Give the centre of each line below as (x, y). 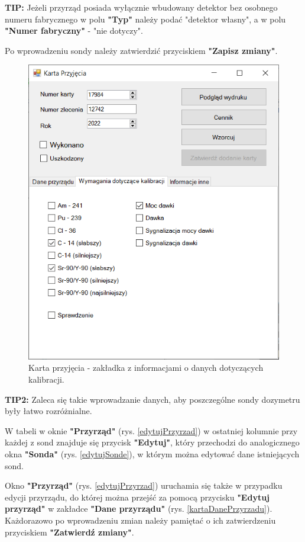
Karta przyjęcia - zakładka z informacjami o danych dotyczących (146, 368)
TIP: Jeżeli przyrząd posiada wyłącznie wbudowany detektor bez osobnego (141, 7)
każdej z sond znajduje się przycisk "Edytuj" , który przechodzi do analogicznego (152, 442)
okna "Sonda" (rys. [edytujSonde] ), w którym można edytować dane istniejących (152, 454)
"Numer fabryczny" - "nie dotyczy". (74, 31)
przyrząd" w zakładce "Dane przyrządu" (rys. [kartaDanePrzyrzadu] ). (139, 509)
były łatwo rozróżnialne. (48, 411)
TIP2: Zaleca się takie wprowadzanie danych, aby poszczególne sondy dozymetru (152, 399)
